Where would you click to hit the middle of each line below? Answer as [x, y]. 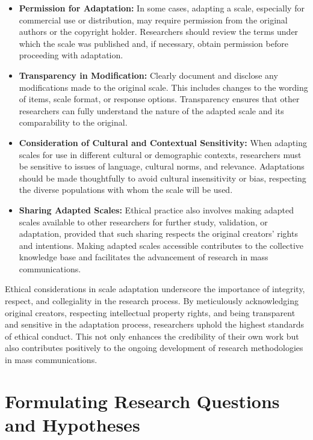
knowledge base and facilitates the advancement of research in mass [144, 257]
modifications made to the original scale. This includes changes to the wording [163, 87]
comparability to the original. [73, 122]
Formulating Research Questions [142, 401]
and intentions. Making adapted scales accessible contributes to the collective [161, 245]
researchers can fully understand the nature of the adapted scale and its [151, 110]
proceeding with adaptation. [71, 55]
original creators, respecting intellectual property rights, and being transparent [150, 312]
